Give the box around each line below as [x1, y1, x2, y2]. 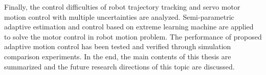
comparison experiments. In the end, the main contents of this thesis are [4, 51, 231, 61]
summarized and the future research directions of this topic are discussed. [4, 61, 235, 71]
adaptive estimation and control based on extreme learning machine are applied [4, 21, 254, 32]
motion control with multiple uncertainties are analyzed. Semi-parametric [4, 11, 234, 22]
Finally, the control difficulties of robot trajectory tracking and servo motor [4, 2, 240, 12]
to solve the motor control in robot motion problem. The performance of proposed [4, 31, 262, 42]
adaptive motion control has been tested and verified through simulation [4, 41, 231, 52]
